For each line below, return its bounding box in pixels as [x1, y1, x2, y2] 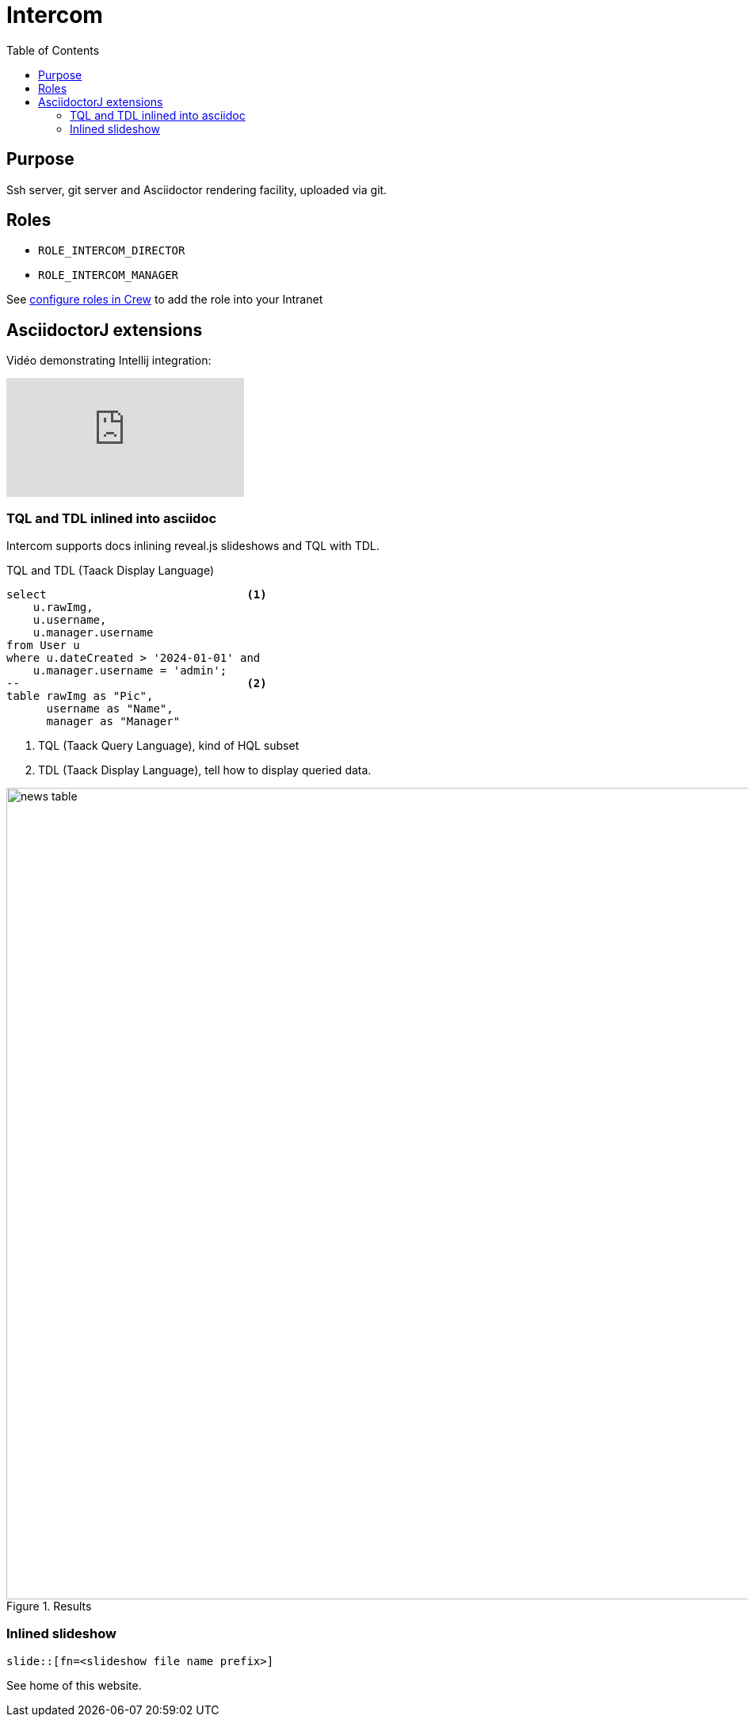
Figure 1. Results [6, 1599, 92, 1614]
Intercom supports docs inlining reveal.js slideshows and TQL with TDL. [6, 539, 380, 553]
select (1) [6, 588, 267, 602]
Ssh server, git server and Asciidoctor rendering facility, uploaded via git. [6, 182, 387, 197]
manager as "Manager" [46, 715, 181, 728]
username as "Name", [46, 702, 174, 716]
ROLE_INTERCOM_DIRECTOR [38, 244, 185, 258]
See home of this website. [6, 1678, 142, 1692]
